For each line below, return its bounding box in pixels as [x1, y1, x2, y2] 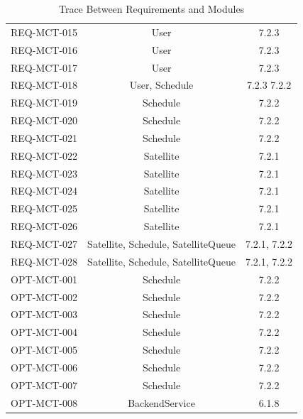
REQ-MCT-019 [11, 95, 78, 110]
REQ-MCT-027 [11, 236, 78, 251]
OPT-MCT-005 [11, 342, 78, 357]
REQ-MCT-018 [11, 77, 78, 92]
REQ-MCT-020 [11, 113, 78, 128]
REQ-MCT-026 [11, 219, 78, 234]
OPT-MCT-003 [11, 307, 78, 322]
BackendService [128, 395, 195, 410]
